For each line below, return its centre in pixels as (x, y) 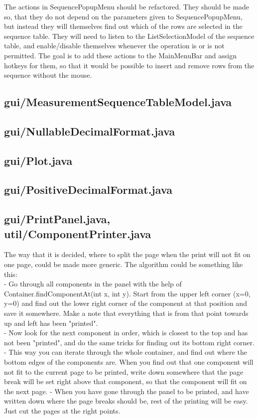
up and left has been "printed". (51, 323)
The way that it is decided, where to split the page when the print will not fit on (127, 254)
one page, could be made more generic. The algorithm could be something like (124, 264)
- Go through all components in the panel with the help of (93, 284)
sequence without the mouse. (48, 75)
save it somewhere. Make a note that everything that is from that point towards (126, 313)
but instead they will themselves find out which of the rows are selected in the (123, 26)
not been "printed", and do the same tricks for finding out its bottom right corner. (129, 342)
